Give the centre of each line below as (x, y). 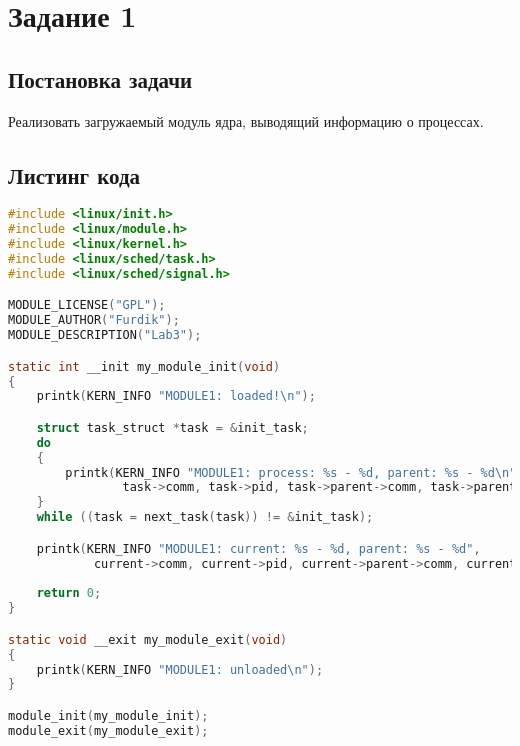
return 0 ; (69, 593)
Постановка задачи (100, 78)
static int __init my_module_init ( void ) (144, 366)
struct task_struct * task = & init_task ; (172, 427)
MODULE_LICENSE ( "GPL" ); (87, 305)
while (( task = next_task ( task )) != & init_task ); (205, 517)
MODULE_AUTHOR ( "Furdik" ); (94, 320)
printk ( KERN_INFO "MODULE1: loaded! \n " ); (176, 396)
